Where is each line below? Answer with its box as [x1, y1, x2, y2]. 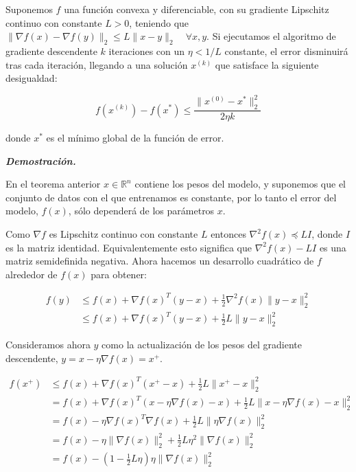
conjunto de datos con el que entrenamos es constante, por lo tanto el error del [5, 190, 337, 204]
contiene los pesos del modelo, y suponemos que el [134, 177, 346, 191]
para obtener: [91, 267, 147, 281]
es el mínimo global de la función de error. [46, 131, 224, 145]
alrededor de [5, 267, 58, 281]
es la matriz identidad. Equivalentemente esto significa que [5, 240, 252, 254]
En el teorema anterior [5, 177, 101, 191]
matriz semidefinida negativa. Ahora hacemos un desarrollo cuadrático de [5, 254, 314, 268]
